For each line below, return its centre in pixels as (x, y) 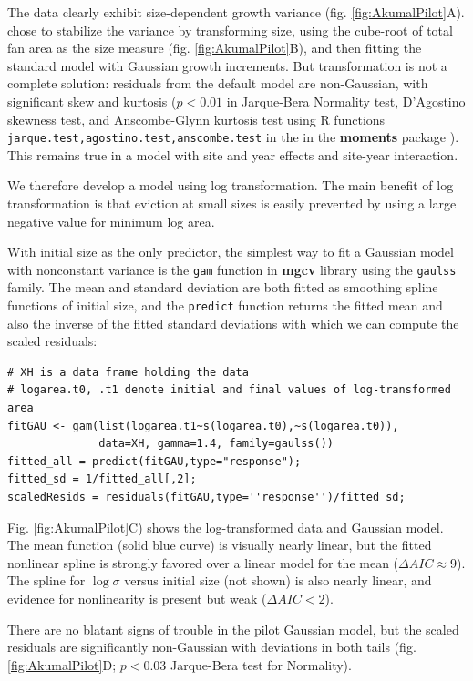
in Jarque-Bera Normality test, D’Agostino (346, 101)
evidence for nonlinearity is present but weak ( (137, 598)
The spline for (46, 580)
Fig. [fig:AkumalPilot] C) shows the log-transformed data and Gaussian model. (226, 527)
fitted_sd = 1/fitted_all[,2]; (102, 479)
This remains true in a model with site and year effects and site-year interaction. (233, 154)
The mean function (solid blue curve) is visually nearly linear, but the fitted (220, 545)
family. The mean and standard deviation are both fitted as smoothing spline (223, 287)
